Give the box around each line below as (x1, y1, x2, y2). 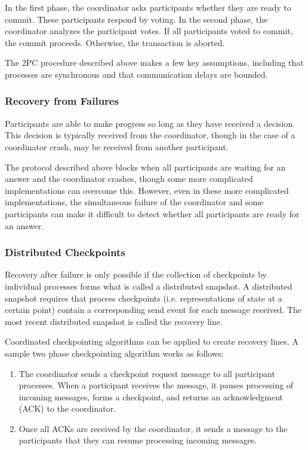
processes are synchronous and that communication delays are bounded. (5, 68, 268, 80)
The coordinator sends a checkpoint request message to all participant (19, 367, 275, 379)
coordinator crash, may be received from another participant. (5, 140, 229, 153)
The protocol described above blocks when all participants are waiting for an (5, 160, 286, 173)
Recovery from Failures (5, 93, 119, 108)
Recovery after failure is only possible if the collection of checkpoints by (5, 268, 267, 281)
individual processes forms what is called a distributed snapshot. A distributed (5, 279, 292, 292)
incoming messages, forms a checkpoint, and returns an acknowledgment (19, 390, 284, 403)
